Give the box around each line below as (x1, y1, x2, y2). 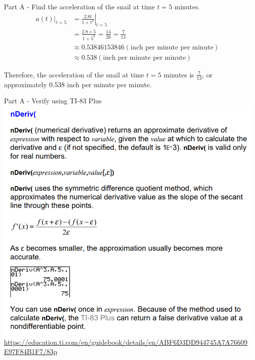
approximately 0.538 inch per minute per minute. (4, 79, 152, 89)
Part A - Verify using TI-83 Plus (4, 96, 102, 106)
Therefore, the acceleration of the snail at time (4, 69, 144, 79)
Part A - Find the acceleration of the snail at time (4, 1, 155, 11)
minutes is (163, 69, 194, 79)
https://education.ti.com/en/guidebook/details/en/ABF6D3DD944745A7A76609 (4, 336, 248, 347)
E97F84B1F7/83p (4, 346, 57, 357)
